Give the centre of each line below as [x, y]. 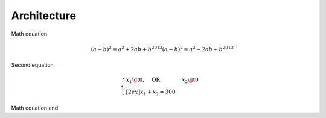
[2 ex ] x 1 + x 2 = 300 [151, 92]
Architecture [44, 16]
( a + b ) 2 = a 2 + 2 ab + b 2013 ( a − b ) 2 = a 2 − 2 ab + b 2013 [162, 49]
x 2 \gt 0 [190, 81]
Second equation [32, 65]
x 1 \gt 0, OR [143, 81]
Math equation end [35, 108]
